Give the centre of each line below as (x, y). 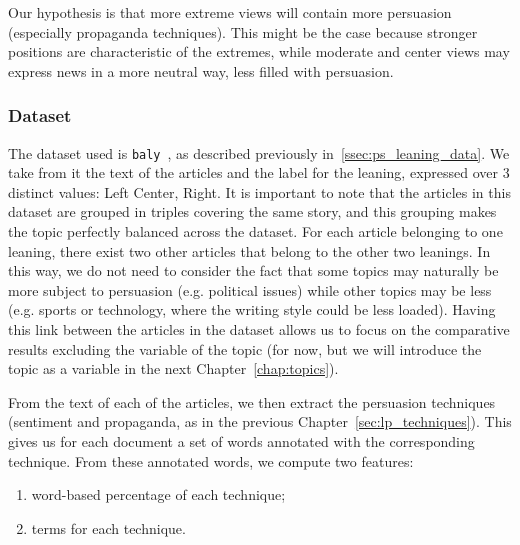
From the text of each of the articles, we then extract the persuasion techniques (252, 401)
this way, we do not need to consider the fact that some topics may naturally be (253, 270)
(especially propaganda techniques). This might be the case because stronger (243, 31)
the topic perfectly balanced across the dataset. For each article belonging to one (255, 231)
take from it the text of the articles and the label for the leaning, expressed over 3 (259, 172)
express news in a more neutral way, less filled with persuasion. (201, 70)
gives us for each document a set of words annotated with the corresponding (241, 440)
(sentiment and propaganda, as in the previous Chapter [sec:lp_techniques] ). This (260, 421)
